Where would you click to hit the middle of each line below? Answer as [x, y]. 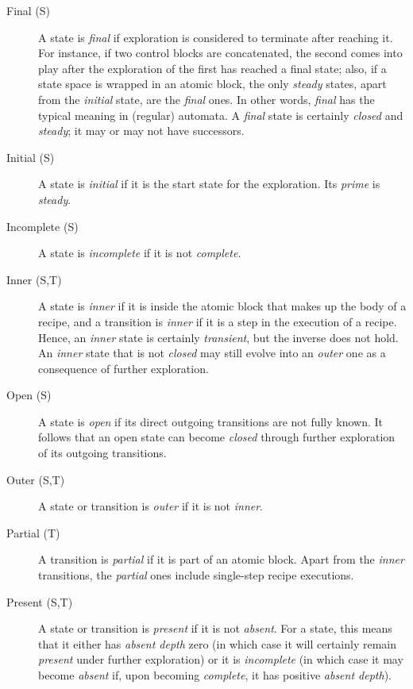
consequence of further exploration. [124, 368]
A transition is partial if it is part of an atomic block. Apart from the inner [221, 559]
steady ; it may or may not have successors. [141, 131]
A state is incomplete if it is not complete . [140, 253]
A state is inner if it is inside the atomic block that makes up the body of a [222, 306]
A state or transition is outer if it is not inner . [151, 506]
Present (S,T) [40, 601]
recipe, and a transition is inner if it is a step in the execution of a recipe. [218, 321]
